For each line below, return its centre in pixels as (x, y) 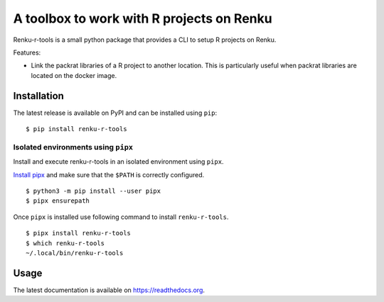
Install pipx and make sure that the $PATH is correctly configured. (109, 174)
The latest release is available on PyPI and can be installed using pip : (115, 113)
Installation (38, 96)
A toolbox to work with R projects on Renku (143, 18)
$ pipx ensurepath (58, 201)
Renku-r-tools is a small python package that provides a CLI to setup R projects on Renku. (145, 40)
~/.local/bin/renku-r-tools (75, 253)
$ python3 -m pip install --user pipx (94, 191)
